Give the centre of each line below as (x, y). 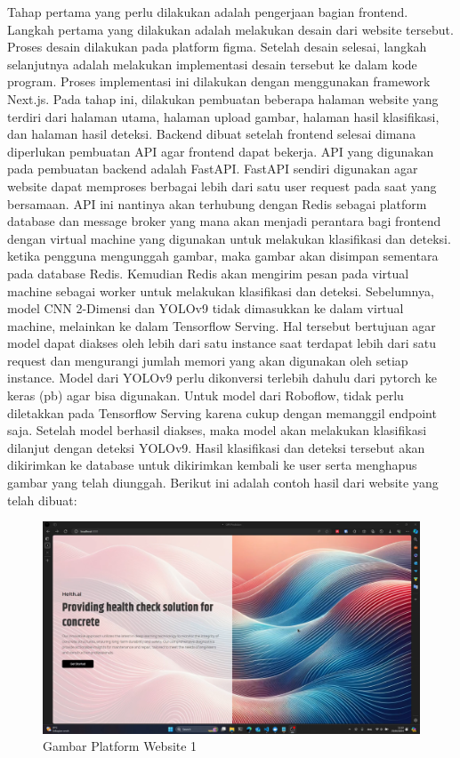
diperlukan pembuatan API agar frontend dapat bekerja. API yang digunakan (221, 151)
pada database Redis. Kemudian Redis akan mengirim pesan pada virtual (208, 273)
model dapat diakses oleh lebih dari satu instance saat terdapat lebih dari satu (222, 343)
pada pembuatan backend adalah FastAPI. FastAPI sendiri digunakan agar (213, 169)
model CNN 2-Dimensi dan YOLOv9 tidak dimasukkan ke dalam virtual (206, 308)
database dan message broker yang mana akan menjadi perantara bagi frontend (224, 221)
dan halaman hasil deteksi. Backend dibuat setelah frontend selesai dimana (212, 134)
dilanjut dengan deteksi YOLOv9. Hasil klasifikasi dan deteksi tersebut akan (216, 447)
